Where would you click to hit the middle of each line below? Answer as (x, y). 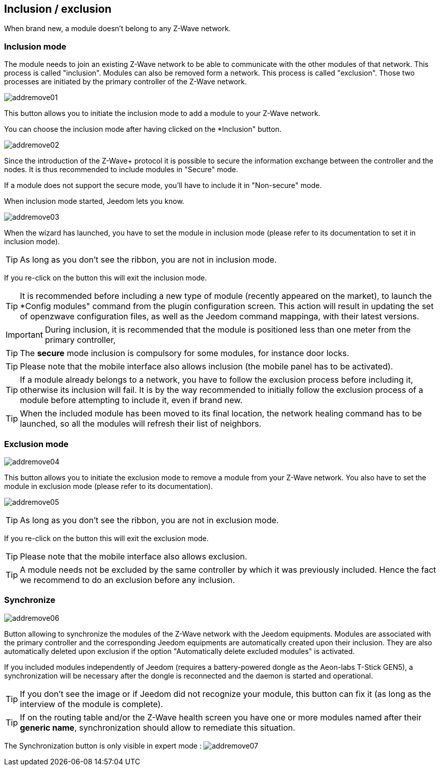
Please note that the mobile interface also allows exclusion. (134, 556)
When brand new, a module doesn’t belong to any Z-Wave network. (118, 29)
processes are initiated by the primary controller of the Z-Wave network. (126, 82)
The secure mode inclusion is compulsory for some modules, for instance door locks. (185, 353)
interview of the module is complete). (91, 704)
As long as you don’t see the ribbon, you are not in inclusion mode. (148, 260)
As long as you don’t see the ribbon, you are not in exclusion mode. (149, 520)
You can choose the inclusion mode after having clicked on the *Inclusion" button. (143, 129)
